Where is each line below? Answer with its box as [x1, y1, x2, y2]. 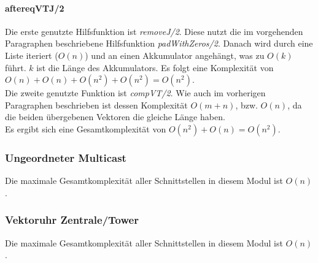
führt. [5, 61, 26, 74]
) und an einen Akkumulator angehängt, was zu [85, 48, 265, 61]
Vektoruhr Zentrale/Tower [5, 212, 139, 227]
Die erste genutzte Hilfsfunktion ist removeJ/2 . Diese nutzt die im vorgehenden [5, 25, 303, 37]
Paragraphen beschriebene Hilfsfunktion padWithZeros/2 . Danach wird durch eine [5, 37, 313, 50]
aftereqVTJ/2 [5, 1, 64, 14]
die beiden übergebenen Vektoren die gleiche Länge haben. [5, 110, 225, 123]
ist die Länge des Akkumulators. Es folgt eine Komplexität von [36, 61, 274, 74]
